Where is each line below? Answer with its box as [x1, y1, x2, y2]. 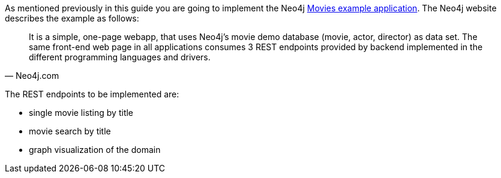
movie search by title [29, 126, 111, 136]
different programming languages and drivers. [29, 52, 211, 62]
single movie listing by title [29, 108, 134, 118]
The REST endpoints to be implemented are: [5, 89, 179, 99]
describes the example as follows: [5, 13, 139, 23]
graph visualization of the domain [29, 145, 161, 155]
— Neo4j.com [5, 70, 59, 81]
